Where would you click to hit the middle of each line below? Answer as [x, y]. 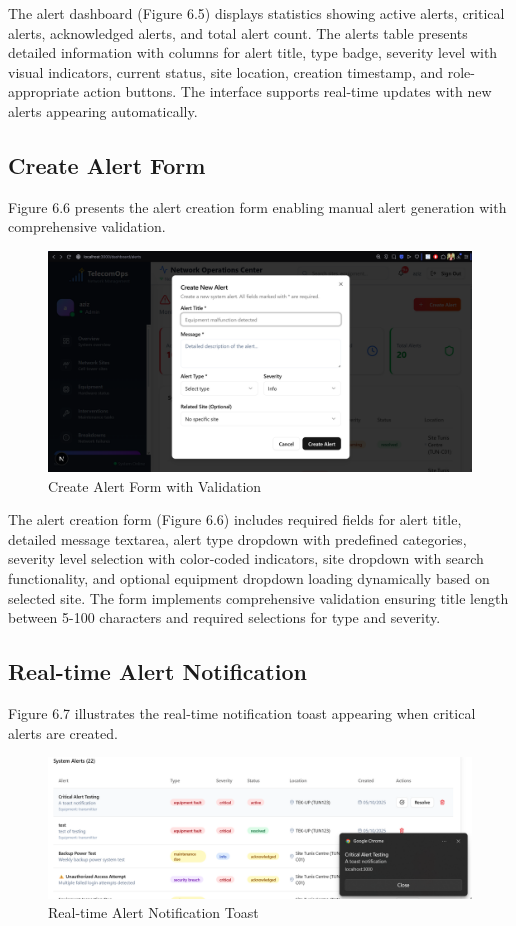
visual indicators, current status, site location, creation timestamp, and [226, 71]
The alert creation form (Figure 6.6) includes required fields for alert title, [235, 519]
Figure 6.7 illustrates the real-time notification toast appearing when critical [242, 713]
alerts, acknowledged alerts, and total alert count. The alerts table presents [238, 32]
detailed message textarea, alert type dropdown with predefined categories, [237, 538]
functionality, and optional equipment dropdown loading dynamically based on [249, 578]
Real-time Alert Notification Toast [153, 912]
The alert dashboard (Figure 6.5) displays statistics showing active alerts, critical [256, 13]
